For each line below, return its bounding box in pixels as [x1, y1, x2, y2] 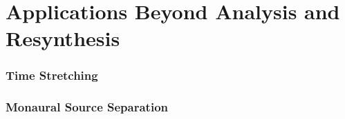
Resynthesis [6, 24, 120, 52]
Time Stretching [6, 67, 98, 84]
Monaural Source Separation [6, 98, 168, 116]
